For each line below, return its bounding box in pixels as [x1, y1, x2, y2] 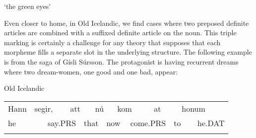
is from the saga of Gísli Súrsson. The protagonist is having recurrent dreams [4, 56, 239, 67]
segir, [34, 102, 53, 114]
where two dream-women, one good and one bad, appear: [4, 66, 178, 76]
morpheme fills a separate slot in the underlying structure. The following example [4, 47, 252, 57]
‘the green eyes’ [4, 1, 51, 11]
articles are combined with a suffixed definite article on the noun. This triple [4, 27, 237, 38]
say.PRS [48, 117, 76, 129]
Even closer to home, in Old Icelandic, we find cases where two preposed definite [4, 17, 249, 28]
